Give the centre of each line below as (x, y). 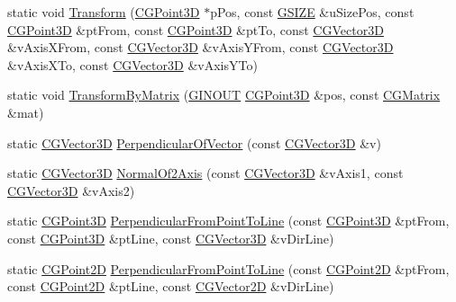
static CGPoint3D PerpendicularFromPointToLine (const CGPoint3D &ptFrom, (228, 221)
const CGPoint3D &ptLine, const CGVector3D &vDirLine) (171, 238)
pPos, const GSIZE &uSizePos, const (312, 12)
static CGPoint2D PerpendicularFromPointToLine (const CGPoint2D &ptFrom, (228, 268)
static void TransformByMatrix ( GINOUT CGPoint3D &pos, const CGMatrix (224, 95)
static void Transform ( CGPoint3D (104, 12)
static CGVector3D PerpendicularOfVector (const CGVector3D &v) (194, 142)
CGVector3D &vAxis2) (71, 190)
